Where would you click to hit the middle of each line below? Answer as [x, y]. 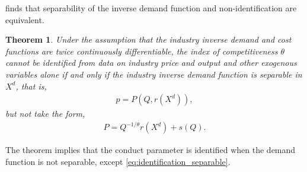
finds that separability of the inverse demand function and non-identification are [151, 8]
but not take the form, [45, 114]
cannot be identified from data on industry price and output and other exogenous [151, 63]
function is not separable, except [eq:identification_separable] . [118, 161]
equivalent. [25, 19]
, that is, [31, 86]
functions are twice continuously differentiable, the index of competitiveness [142, 51]
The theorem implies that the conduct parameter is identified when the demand [151, 150]
